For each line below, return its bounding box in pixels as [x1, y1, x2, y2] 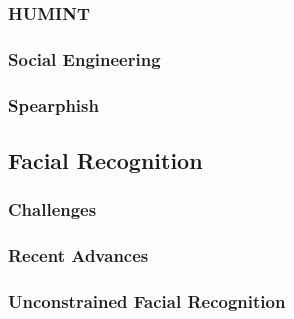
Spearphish [8, 92, 99, 117]
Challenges [8, 197, 97, 222]
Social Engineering [8, 46, 161, 71]
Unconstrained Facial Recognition [8, 288, 286, 313]
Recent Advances [8, 243, 149, 268]
